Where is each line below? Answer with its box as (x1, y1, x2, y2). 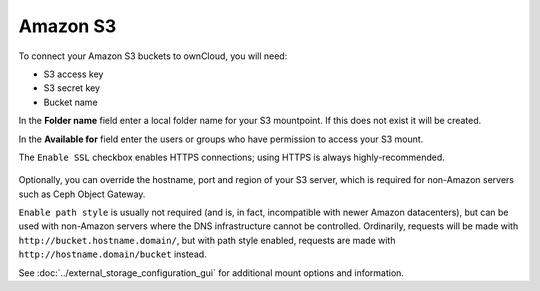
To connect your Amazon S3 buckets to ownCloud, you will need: (18, 50, 288, 62)
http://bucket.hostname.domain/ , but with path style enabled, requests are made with (18, 234, 396, 246)
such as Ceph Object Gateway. (18, 188, 146, 200)
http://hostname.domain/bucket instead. (18, 248, 207, 260)
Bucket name (43, 96, 99, 108)
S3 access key (43, 68, 104, 80)
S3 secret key (43, 82, 100, 94)
